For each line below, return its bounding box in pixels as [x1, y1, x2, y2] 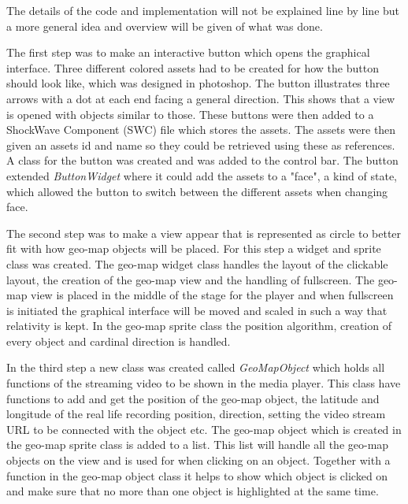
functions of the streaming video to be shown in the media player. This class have [6, 375, 401, 391]
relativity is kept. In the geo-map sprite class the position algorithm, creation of [6, 317, 391, 334]
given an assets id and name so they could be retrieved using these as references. [6, 136, 395, 153]
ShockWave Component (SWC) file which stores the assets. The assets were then [6, 121, 396, 138]
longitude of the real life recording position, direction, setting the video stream [6, 406, 386, 422]
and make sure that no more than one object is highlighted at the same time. [6, 483, 379, 499]
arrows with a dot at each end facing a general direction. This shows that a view [6, 90, 395, 106]
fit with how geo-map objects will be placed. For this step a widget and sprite [6, 240, 381, 257]
